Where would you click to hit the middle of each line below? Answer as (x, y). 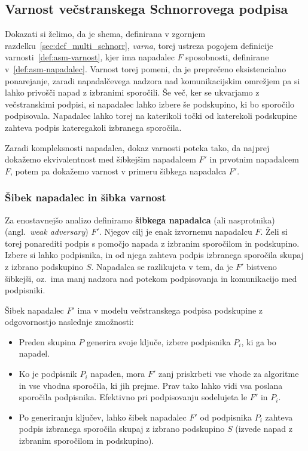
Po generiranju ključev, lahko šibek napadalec (103, 417)
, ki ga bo (259, 341)
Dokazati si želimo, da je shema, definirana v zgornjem (105, 34)
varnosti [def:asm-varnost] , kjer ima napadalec (90, 57)
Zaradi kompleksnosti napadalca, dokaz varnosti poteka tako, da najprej (137, 147)
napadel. (34, 353)
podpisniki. (25, 290)
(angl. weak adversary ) (47, 231)
